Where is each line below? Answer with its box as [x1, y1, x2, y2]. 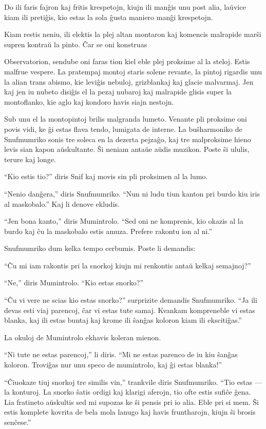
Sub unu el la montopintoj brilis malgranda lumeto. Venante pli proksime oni [4, 113, 247, 124]
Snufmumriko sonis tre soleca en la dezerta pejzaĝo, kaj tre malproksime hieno [4, 133, 251, 144]
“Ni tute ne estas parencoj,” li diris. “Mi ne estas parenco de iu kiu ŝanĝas [4, 349, 238, 360]
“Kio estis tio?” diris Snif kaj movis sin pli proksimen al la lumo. [4, 171, 208, 182]
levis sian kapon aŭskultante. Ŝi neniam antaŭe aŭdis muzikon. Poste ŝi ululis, [4, 144, 250, 154]
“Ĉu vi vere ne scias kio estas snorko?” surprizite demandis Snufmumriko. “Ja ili [4, 295, 257, 305]
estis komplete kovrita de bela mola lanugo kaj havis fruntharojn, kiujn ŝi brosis [4, 406, 256, 417]
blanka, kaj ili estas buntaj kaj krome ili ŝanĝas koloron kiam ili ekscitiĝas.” [4, 315, 242, 325]
